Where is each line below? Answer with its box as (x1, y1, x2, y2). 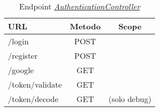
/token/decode (8, 93, 58, 105)
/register (8, 50, 38, 61)
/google (8, 64, 34, 76)
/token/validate (8, 79, 62, 90)
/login (8, 35, 29, 47)
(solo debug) (108, 93, 152, 105)
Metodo (69, 20, 101, 32)
